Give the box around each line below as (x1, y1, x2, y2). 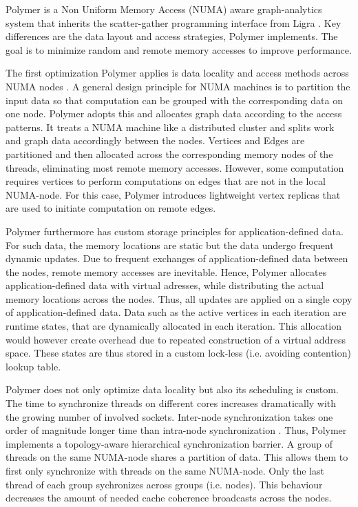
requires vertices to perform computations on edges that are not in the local (6, 174, 326, 188)
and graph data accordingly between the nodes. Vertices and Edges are (6, 133, 305, 148)
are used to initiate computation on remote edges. (6, 201, 216, 215)
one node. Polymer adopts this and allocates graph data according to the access (6, 106, 342, 121)
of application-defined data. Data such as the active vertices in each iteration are (6, 305, 346, 319)
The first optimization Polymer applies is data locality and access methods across (6, 66, 349, 80)
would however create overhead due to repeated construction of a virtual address (6, 332, 346, 346)
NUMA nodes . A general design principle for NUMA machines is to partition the (6, 79, 350, 93)
